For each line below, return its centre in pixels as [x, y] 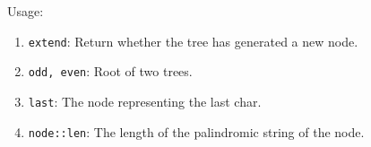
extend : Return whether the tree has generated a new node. [193, 41]
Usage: [26, 11]
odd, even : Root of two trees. [110, 71]
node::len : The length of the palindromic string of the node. [196, 131]
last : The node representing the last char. [145, 101]
